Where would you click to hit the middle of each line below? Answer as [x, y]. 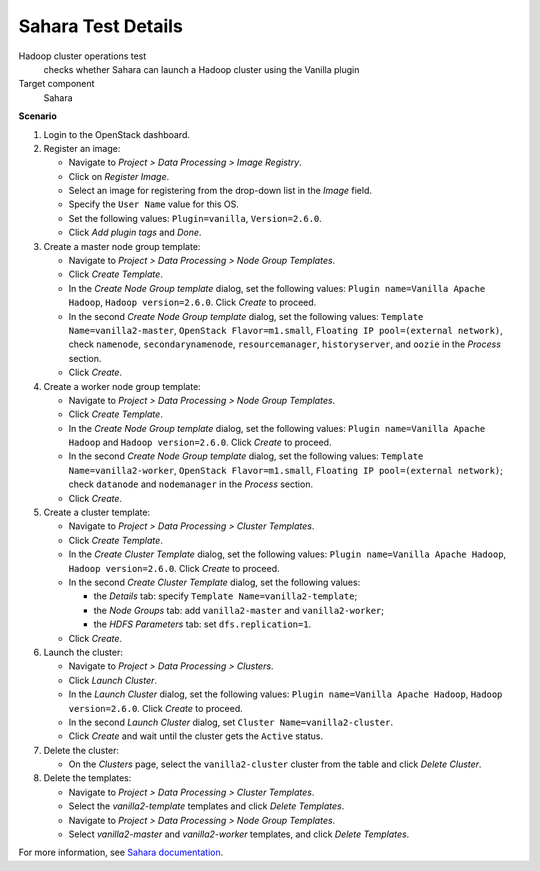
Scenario [37, 116]
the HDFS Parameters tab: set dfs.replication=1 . [202, 624]
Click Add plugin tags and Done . [135, 232]
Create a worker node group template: [122, 386]
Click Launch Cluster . [113, 680]
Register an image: [82, 148]
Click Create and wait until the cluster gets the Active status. [196, 736]
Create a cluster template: [96, 512]
